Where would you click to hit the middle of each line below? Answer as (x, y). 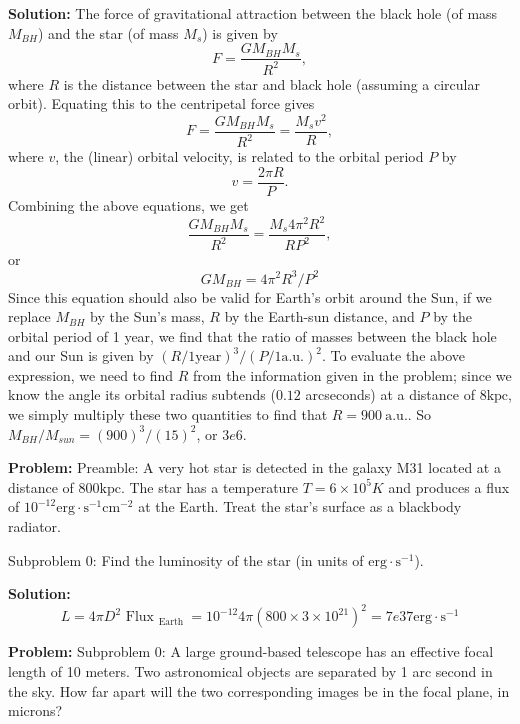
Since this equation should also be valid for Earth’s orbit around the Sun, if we (250, 296)
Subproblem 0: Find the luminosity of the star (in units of (186, 559)
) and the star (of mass (108, 32)
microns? (35, 710)
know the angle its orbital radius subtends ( (142, 394)
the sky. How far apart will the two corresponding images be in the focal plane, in (259, 690)
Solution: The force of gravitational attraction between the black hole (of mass (253, 13)
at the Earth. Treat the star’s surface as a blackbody (300, 506)
